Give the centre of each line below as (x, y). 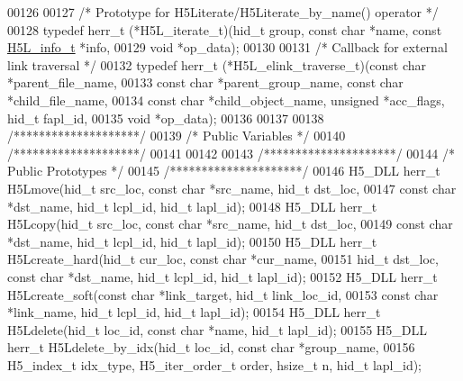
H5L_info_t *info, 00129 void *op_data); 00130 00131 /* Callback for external (227, 47)
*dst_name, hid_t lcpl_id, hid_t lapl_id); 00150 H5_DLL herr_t (192, 241)
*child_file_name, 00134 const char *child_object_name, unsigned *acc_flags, (226, 100)
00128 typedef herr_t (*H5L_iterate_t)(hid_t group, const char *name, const (225, 29)
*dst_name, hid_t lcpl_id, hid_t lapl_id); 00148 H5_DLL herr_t (192, 206)
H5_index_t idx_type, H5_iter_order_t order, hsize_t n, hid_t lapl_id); (215, 364)
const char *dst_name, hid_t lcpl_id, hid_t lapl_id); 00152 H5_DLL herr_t (222, 276)
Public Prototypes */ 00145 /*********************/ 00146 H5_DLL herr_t (224, 171)
